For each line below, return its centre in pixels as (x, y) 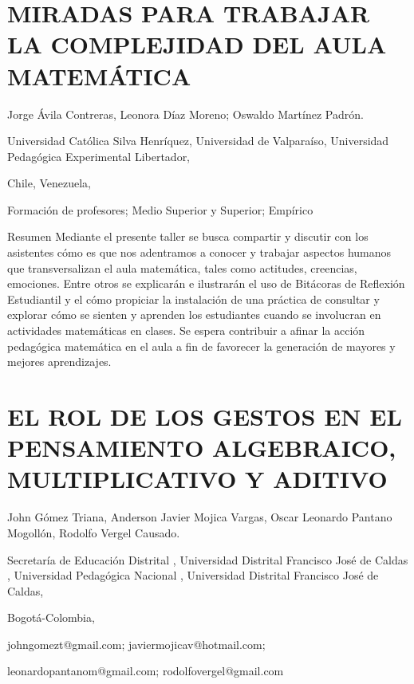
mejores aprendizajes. (59, 362)
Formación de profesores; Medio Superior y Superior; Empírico (160, 209)
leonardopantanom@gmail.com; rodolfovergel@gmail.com (146, 671)
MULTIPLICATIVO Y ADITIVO (197, 479)
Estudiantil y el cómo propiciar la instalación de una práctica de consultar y (193, 299)
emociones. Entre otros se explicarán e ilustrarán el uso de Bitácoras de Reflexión (206, 283)
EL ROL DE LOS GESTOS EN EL (205, 416)
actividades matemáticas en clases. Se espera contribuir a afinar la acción (186, 330)
